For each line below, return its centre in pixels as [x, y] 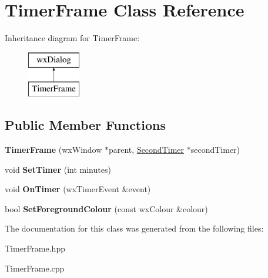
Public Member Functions [85, 125]
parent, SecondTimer [146, 150]
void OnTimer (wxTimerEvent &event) [78, 189]
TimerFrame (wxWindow [53, 150]
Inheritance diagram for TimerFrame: [72, 38]
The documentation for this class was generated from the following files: [134, 228]
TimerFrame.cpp [35, 268]
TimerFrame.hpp [35, 248]
